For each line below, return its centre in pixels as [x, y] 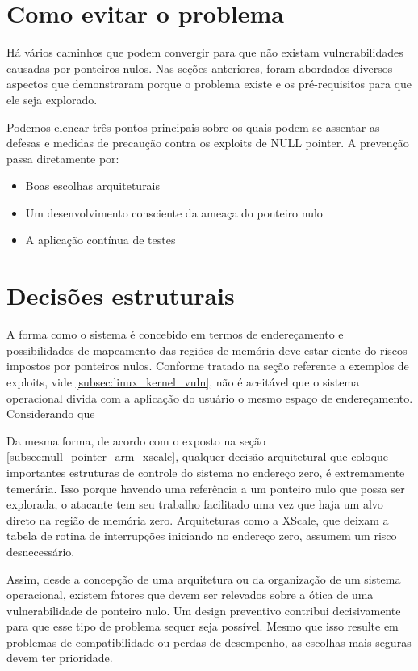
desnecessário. [41, 551]
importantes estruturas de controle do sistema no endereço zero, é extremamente [206, 472]
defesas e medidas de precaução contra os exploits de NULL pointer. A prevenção [208, 143]
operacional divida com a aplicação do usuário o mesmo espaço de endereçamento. [210, 397]
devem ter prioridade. [60, 658]
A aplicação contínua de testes [100, 240]
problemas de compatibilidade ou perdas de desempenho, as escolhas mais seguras [209, 641]
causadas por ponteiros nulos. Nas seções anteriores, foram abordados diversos [200, 68]
